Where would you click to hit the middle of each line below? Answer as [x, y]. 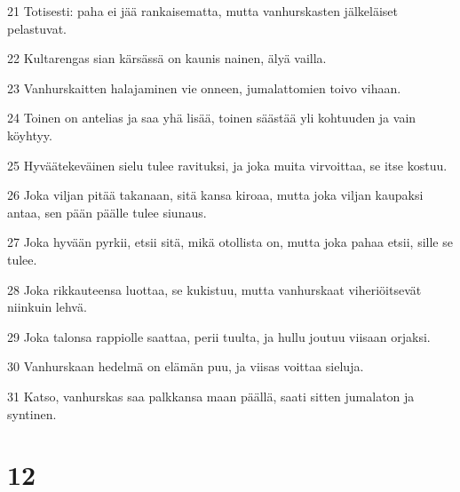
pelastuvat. [37, 28]
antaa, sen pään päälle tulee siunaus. [107, 212]
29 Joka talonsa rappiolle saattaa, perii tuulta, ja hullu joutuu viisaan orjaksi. [219, 336]
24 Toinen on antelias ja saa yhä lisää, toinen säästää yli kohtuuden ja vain [212, 118]
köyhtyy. [30, 135]
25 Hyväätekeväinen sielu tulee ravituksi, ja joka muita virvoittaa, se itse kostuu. [227, 165]
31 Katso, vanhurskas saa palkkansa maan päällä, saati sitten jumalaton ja [211, 396]
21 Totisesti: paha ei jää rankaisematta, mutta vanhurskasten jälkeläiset [202, 11]
